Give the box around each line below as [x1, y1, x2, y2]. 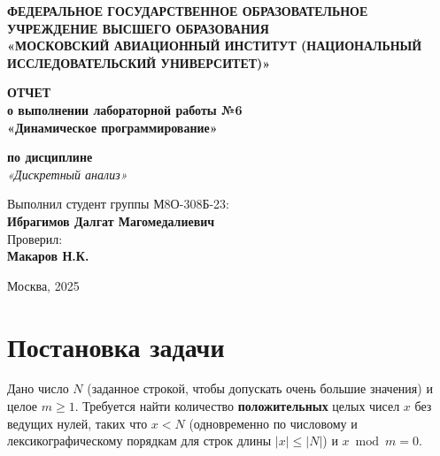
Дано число [7, 379, 69, 398]
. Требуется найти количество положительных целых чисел [74, 397, 400, 415]
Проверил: [7, 229, 63, 247]
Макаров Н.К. [7, 247, 89, 265]
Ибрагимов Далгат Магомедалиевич [7, 211, 215, 230]
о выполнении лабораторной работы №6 [7, 100, 243, 118]
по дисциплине [7, 148, 93, 166]
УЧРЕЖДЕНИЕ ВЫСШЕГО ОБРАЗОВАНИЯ [7, 19, 269, 37]
